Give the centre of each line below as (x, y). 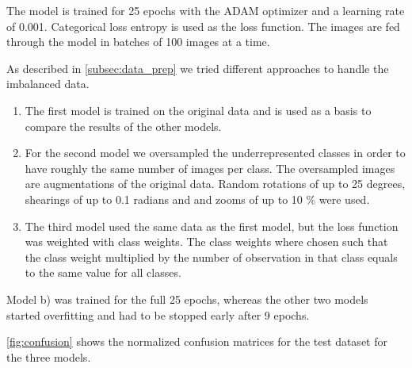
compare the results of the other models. (123, 126)
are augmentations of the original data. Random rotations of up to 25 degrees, (215, 184)
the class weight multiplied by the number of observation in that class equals (211, 257)
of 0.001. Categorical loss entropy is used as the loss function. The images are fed (203, 26)
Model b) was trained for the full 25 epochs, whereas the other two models (187, 299)
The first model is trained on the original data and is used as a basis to (198, 110)
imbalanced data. (48, 84)
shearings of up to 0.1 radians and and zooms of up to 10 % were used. (197, 199)
